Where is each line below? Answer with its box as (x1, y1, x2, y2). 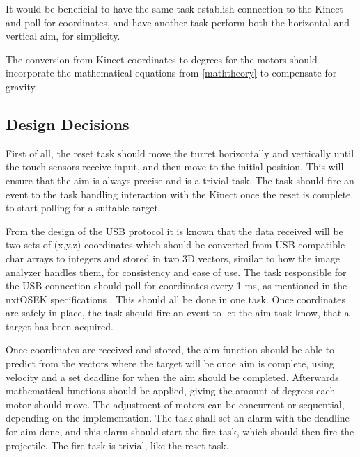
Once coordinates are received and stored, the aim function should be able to (6, 342, 335, 357)
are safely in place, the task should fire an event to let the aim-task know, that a (6, 305, 350, 320)
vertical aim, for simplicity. (6, 29, 120, 43)
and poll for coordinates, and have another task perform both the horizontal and (6, 15, 350, 29)
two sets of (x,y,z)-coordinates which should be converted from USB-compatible (6, 237, 345, 252)
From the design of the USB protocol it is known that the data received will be (6, 223, 343, 238)
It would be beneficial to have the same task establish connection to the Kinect (6, 1, 343, 15)
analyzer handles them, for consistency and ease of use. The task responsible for (6, 264, 347, 279)
